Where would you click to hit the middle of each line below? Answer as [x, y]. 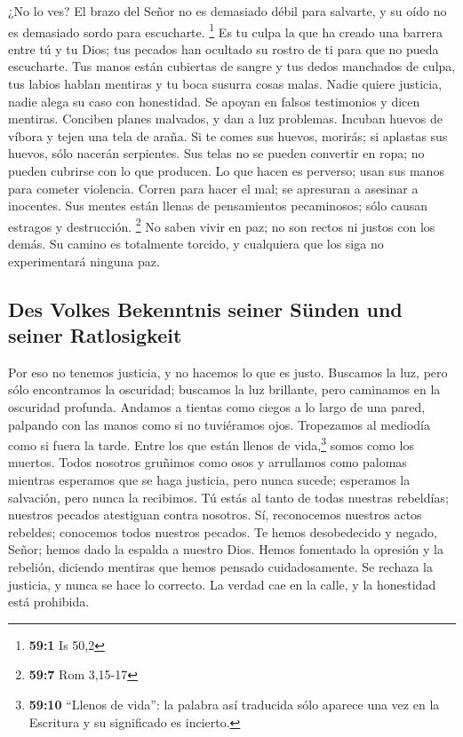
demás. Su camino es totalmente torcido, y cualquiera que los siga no [196, 244]
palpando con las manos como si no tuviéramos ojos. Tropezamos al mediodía [219, 424]
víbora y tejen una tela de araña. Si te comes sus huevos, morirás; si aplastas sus [228, 135]
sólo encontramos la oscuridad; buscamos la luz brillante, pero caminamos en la [224, 389]
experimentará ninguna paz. [84, 261]
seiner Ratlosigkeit [95, 335]
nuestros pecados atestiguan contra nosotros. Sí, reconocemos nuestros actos [215, 515]
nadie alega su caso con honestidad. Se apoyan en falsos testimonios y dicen [214, 101]
